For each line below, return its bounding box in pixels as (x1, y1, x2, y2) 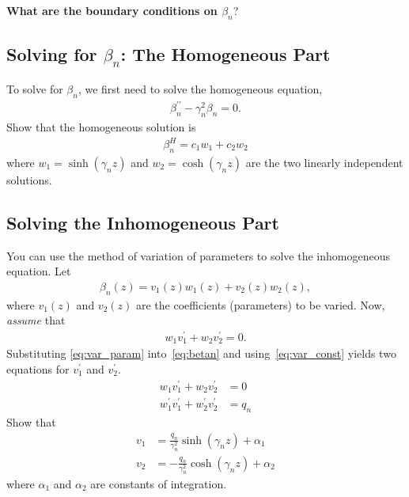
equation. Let (6, 263, 71, 279)
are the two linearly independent (245, 154, 403, 170)
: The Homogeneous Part (120, 42, 331, 66)
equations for (6, 361, 70, 377)
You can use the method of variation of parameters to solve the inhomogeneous (6, 247, 390, 264)
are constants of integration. (90, 475, 227, 491)
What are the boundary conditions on (6, 2, 218, 18)
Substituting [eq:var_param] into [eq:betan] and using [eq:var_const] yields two (6, 345, 396, 362)
